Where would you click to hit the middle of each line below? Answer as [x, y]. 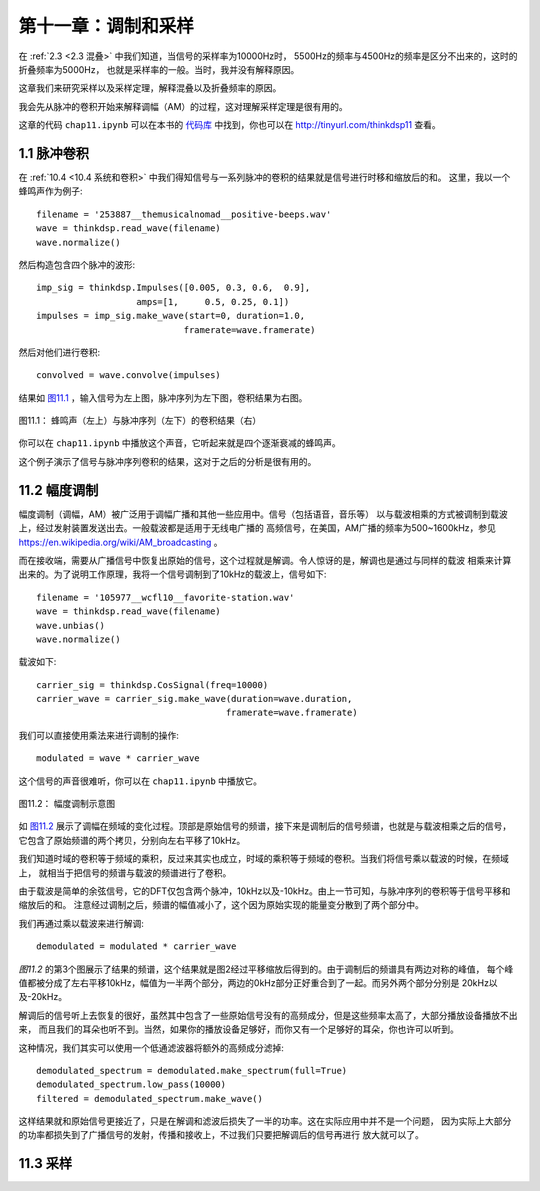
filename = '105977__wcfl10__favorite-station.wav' [165, 597]
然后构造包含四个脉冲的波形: [77, 264]
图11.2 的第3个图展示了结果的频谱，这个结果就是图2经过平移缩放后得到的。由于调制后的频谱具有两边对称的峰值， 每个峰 [266, 969]
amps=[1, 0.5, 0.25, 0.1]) [213, 301]
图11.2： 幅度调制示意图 [66, 804]
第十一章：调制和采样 [106, 26]
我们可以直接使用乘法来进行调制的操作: [99, 735]
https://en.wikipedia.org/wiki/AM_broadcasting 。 [121, 542]
